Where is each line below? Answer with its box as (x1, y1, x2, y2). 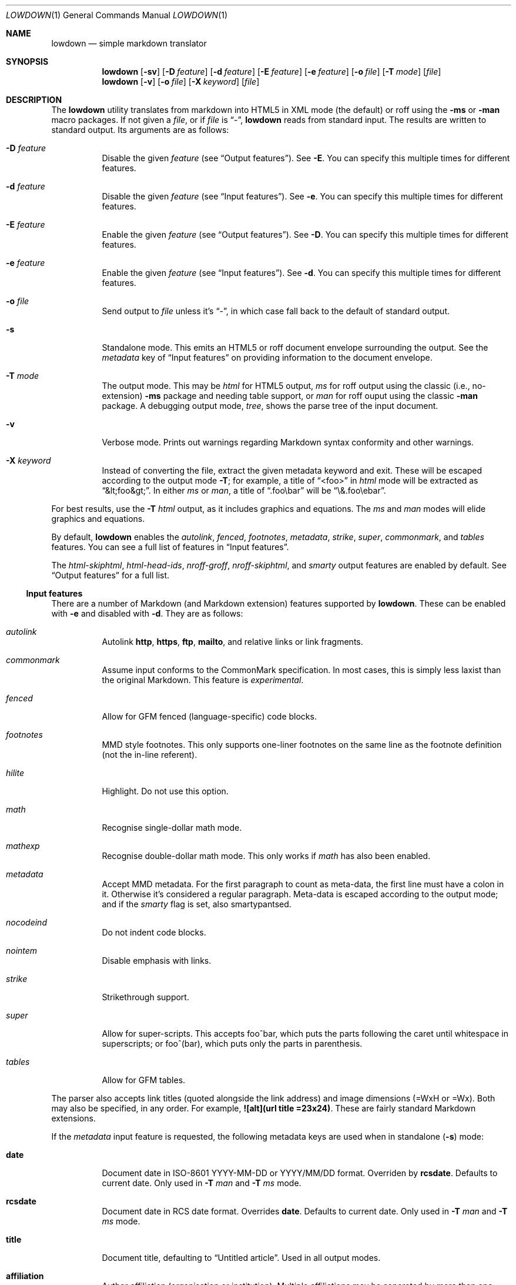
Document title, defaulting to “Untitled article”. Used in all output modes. (102, 1253, 381, 1263)
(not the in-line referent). (102, 750, 197, 760)
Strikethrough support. (102, 992, 189, 1002)
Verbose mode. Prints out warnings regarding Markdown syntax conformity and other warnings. (102, 437, 474, 447)
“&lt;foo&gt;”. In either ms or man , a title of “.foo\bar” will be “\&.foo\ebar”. (102, 485, 386, 495)
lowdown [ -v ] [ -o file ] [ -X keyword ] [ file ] (102, 76, 260, 86)
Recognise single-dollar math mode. (102, 823, 242, 833)
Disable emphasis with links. (102, 956, 212, 966)
